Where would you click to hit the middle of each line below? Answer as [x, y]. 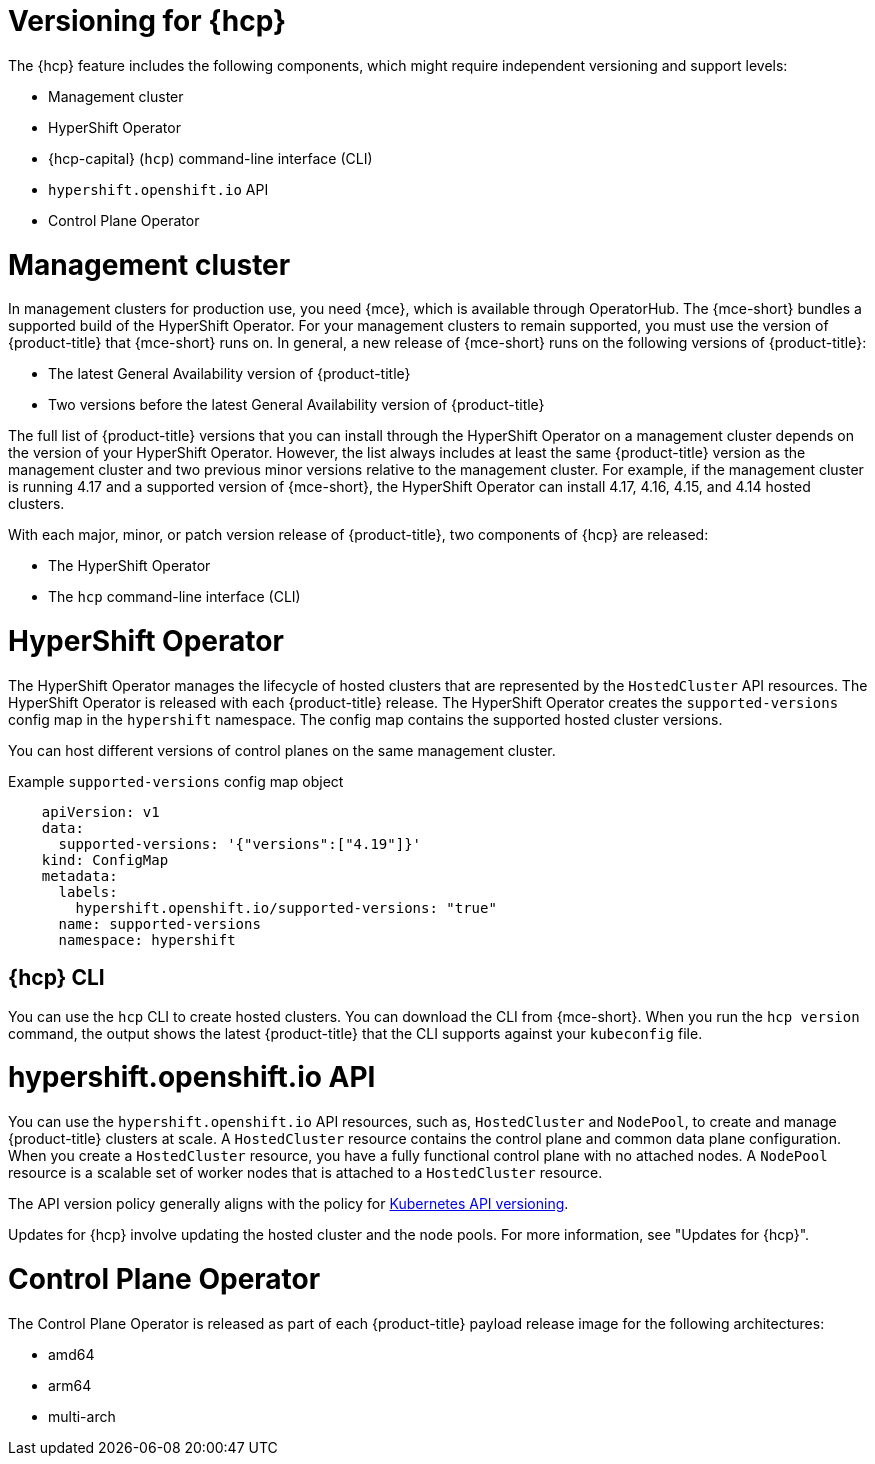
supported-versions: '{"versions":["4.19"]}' [240, 843]
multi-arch [82, 1416]
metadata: [79, 875]
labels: [88, 891]
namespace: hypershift [147, 939]
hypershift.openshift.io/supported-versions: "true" [286, 907]
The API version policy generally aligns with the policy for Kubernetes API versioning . [288, 1204]
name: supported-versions [159, 923]
